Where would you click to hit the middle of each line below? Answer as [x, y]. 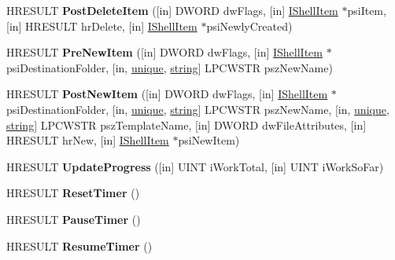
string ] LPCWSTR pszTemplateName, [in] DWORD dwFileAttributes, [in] [186, 125]
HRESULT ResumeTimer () [79, 245]
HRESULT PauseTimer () [74, 219]
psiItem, [367, 10]
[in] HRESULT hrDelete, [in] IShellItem [102, 26]
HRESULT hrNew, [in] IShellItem [88, 140]
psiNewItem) [209, 140]
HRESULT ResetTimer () [73, 193]
